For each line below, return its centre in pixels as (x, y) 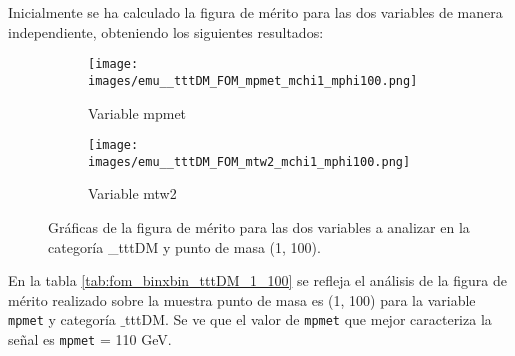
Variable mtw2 (132, 193)
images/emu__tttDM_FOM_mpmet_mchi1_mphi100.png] (253, 80)
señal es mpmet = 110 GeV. (90, 339)
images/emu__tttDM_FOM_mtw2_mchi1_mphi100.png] (249, 161)
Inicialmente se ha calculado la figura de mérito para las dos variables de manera (255, 12)
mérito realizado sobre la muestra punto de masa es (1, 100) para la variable (242, 299)
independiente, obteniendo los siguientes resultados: (166, 31)
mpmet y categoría (62, 319)
